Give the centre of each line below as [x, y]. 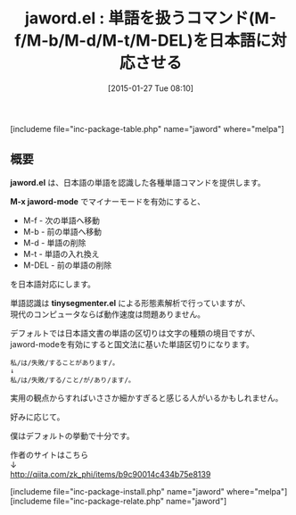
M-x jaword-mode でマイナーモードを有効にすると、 [108, 201]
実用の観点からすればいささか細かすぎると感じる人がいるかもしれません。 [147, 397]
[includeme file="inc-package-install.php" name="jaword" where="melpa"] [149, 491]
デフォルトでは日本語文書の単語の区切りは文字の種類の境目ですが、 [135, 333]
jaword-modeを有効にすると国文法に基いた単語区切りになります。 [132, 344]
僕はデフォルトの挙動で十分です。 [72, 436]
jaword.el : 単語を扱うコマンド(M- [151, 18]
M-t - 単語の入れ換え [61, 253]
